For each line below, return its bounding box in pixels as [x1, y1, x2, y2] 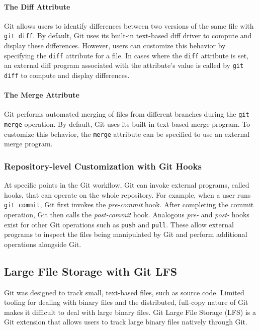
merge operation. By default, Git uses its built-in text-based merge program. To [4, 119, 250, 129]
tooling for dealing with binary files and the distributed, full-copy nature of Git [4, 297, 248, 307]
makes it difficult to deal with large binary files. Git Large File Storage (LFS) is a [4, 306, 256, 317]
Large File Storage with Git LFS [4, 263, 178, 279]
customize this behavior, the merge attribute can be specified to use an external [4, 128, 250, 139]
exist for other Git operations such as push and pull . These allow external [4, 219, 234, 229]
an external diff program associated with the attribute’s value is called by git [4, 60, 244, 70]
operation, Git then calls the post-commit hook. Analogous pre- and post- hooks [4, 209, 249, 220]
